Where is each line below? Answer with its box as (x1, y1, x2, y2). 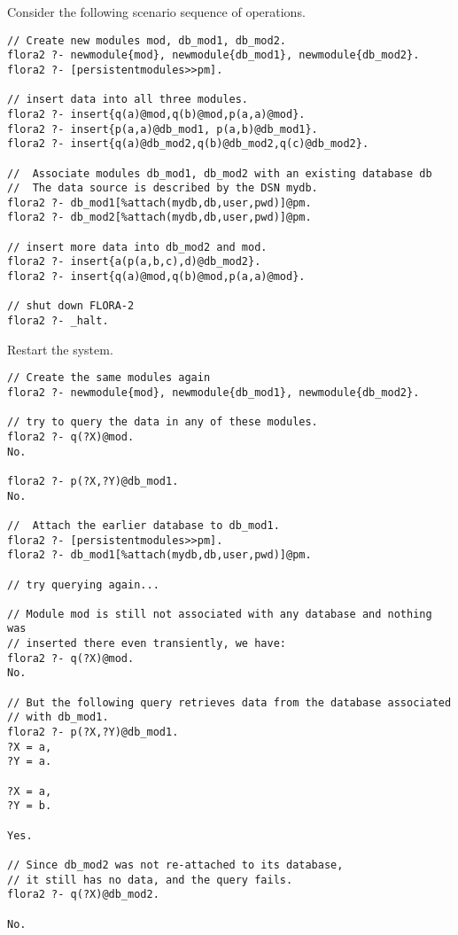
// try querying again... (7, 578, 159, 591)
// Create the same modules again (7, 371, 211, 385)
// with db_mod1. (7, 711, 109, 724)
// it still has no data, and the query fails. (7, 873, 293, 886)
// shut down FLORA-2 (7, 300, 135, 313)
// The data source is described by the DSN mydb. (7, 182, 318, 195)
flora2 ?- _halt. (7, 315, 109, 328)
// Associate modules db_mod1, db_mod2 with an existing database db (7, 167, 432, 180)
